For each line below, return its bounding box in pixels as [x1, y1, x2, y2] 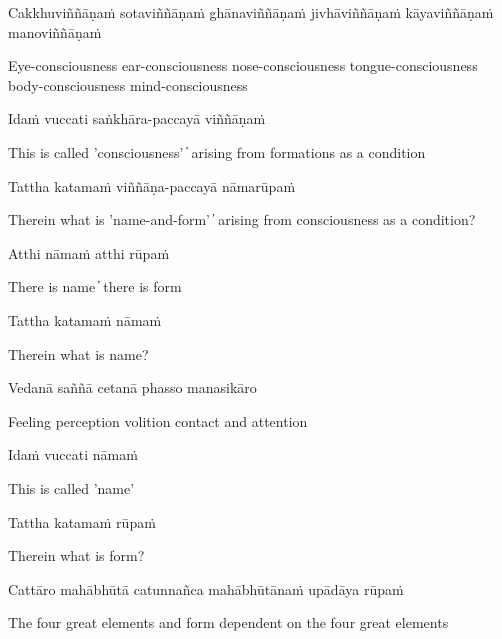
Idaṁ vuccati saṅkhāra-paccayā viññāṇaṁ [8, 108, 266, 129]
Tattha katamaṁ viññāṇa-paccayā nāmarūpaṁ [8, 175, 296, 196]
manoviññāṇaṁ [8, 21, 102, 42]
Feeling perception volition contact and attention [8, 410, 308, 431]
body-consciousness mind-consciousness [8, 74, 248, 95]
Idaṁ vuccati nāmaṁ [8, 444, 138, 465]
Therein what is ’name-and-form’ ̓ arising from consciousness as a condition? [8, 209, 476, 230]
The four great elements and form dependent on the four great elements [8, 612, 449, 633]
